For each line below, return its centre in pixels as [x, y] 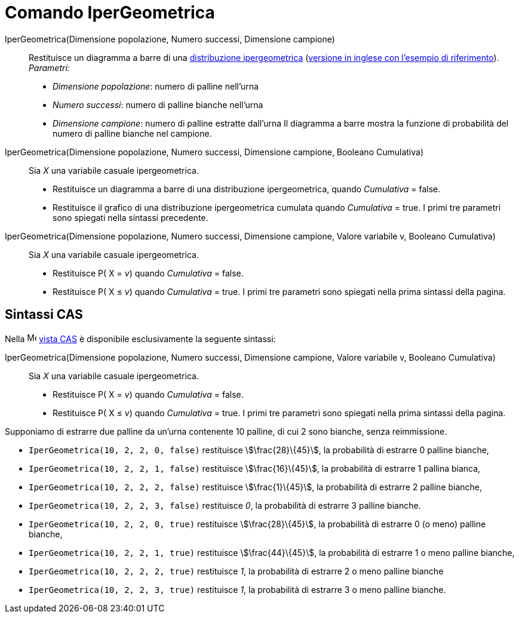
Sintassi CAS [44, 315]
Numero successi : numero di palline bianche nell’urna [158, 104]
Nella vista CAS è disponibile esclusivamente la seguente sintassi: [140, 339]
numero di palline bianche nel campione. [132, 133]
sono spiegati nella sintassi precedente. [130, 217]
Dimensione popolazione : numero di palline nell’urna [156, 86]
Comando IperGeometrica [110, 13]
